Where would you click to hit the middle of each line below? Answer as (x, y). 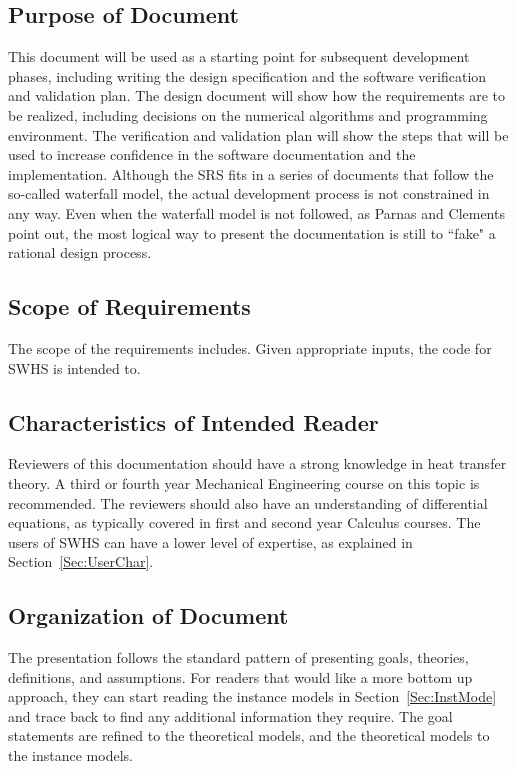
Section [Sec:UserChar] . (81, 561)
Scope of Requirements (129, 306)
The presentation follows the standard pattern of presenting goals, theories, (238, 657)
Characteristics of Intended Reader (193, 421)
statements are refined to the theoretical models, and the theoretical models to (249, 735)
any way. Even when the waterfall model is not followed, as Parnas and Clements (256, 212)
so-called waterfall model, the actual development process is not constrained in (249, 193)
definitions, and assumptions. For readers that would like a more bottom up (240, 676)
